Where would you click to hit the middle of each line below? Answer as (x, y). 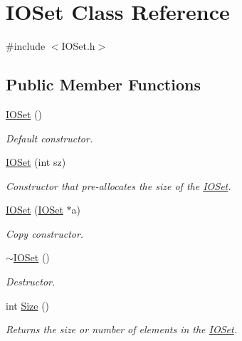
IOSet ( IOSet (35, 210)
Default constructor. (49, 138)
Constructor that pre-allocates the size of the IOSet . (119, 185)
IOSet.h (78, 46)
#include (26, 46)
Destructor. (31, 282)
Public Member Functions (103, 84)
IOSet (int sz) (36, 162)
